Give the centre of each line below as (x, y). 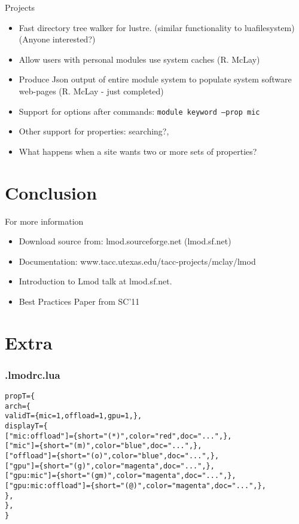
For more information (44, 221)
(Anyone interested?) (57, 39)
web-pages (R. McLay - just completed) (91, 91)
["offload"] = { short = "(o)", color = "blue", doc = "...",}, (112, 456)
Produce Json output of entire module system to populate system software (155, 79)
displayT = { (26, 426)
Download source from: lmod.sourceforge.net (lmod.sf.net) (125, 241)
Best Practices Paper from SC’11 (79, 301)
